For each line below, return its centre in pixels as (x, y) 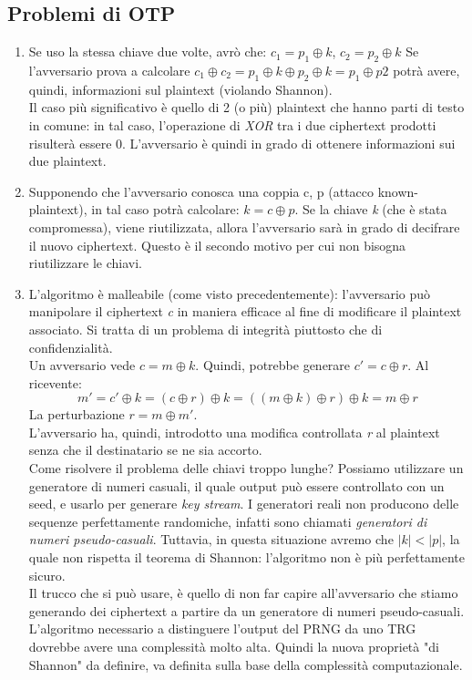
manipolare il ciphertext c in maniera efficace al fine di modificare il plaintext (245, 311)
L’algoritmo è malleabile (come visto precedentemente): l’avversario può (230, 293)
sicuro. (47, 575)
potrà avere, (426, 70)
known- (398, 191)
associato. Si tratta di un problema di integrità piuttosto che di (205, 329)
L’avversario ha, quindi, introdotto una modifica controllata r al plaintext (234, 432)
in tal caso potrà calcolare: (165, 209)
